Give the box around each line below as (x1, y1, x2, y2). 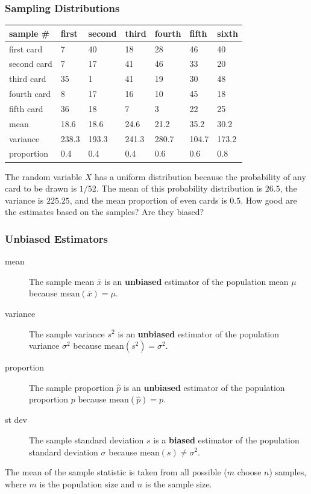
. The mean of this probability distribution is (96, 182, 263, 195)
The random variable (5, 170, 83, 183)
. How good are (240, 193, 297, 206)
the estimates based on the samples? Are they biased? (5, 205, 204, 218)
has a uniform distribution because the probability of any (94, 170, 306, 183)
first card (9, 42, 43, 55)
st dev (5, 413, 28, 426)
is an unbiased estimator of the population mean (104, 275, 289, 287)
